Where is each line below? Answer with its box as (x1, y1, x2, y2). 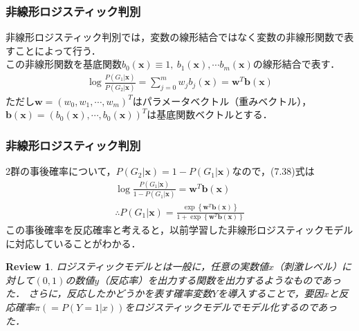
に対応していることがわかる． (6, 236, 141, 250)
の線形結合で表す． (252, 57, 340, 71)
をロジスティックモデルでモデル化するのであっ (125, 299, 338, 314)
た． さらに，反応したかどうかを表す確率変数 (6, 286, 212, 301)
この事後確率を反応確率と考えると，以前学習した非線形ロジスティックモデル (6, 222, 353, 236)
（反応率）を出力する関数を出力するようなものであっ (99, 272, 342, 287)
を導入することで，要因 (217, 286, 324, 301)
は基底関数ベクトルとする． (147, 107, 273, 122)
